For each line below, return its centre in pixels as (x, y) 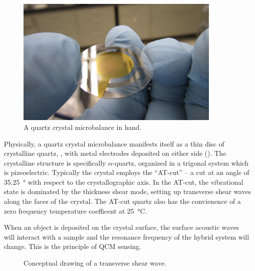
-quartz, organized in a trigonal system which (180, 162)
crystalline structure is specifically (55, 162)
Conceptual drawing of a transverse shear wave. (95, 263)
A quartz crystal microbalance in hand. (83, 127)
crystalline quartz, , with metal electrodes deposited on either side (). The (115, 153)
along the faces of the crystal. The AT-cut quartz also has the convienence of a (122, 201)
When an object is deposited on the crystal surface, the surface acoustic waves (122, 227)
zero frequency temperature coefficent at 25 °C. (76, 210)
